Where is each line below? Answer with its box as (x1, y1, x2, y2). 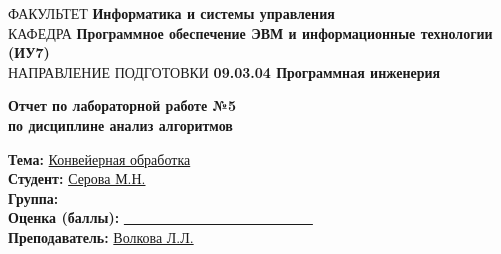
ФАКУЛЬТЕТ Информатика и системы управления (8, 3, 335, 23)
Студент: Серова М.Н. (8, 168, 146, 189)
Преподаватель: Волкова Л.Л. (8, 226, 194, 247)
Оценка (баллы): (8, 207, 120, 228)
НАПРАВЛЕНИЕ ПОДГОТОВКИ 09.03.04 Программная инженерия (8, 61, 441, 82)
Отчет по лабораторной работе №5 (8, 95, 236, 116)
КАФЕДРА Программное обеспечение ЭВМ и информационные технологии (8, 22, 493, 43)
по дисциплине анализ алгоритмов (8, 114, 233, 135)
